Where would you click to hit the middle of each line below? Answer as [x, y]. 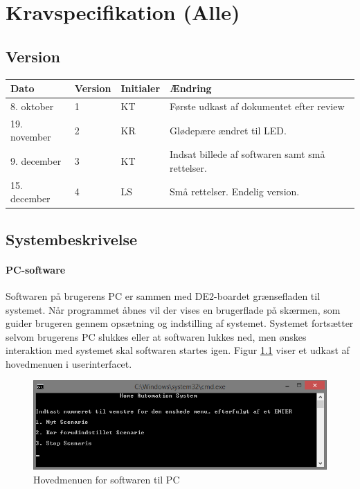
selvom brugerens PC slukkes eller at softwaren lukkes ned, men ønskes [156, 336]
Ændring [191, 88]
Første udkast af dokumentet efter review [257, 106]
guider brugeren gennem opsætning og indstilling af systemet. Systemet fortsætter [180, 323]
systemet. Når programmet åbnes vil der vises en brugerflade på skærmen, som [173, 309]
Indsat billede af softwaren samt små [247, 154]
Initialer [141, 88]
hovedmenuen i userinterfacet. [69, 363]
